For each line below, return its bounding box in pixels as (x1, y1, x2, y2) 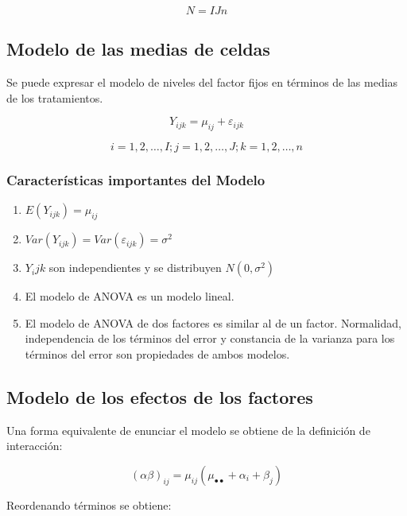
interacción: (6, 437, 63, 454)
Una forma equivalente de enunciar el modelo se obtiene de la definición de (6, 421, 370, 438)
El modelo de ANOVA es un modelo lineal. (25, 288, 235, 305)
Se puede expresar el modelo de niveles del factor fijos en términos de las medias (6, 74, 398, 91)
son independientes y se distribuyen (48, 259, 222, 276)
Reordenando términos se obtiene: (6, 496, 172, 513)
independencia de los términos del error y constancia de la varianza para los (25, 330, 395, 347)
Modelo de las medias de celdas (6, 37, 270, 61)
